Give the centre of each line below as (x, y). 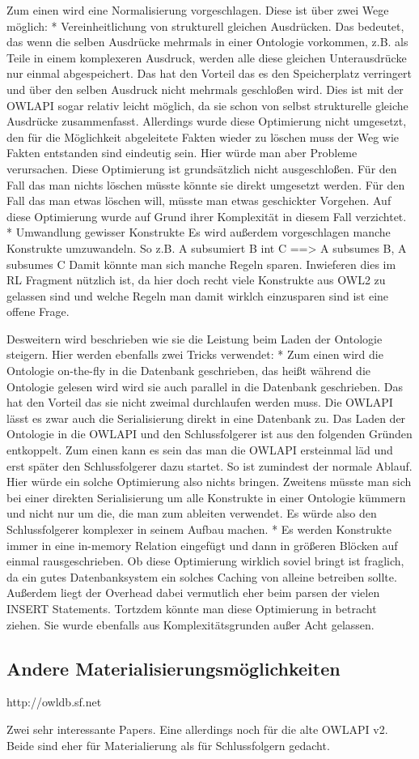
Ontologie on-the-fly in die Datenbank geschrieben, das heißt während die (189, 371)
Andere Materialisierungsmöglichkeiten (174, 668)
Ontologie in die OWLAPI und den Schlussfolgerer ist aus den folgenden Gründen (209, 434)
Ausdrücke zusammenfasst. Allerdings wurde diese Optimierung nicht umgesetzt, (207, 121)
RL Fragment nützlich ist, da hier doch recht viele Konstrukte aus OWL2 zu (196, 280)
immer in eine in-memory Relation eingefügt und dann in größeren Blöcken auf (202, 545)
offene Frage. (38, 311)
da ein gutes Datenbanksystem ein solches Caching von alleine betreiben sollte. (202, 576)
